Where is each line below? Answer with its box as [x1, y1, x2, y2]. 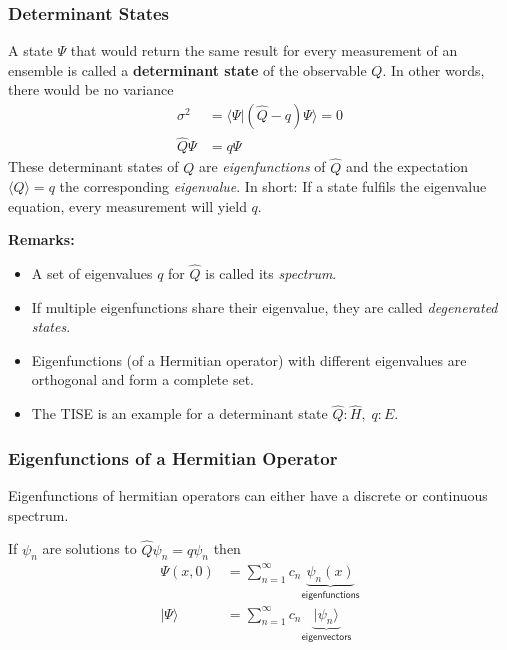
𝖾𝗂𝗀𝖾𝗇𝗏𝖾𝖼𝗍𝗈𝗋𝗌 [301, 632, 352, 643]
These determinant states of [8, 156, 179, 177]
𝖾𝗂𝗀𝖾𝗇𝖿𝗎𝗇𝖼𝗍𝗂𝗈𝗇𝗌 [301, 589, 360, 600]
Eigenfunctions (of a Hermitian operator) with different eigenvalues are [31, 349, 467, 370]
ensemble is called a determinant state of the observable [8, 59, 367, 80]
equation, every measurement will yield [8, 195, 247, 216]
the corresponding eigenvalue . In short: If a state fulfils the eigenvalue [59, 176, 487, 197]
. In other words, [382, 59, 485, 80]
